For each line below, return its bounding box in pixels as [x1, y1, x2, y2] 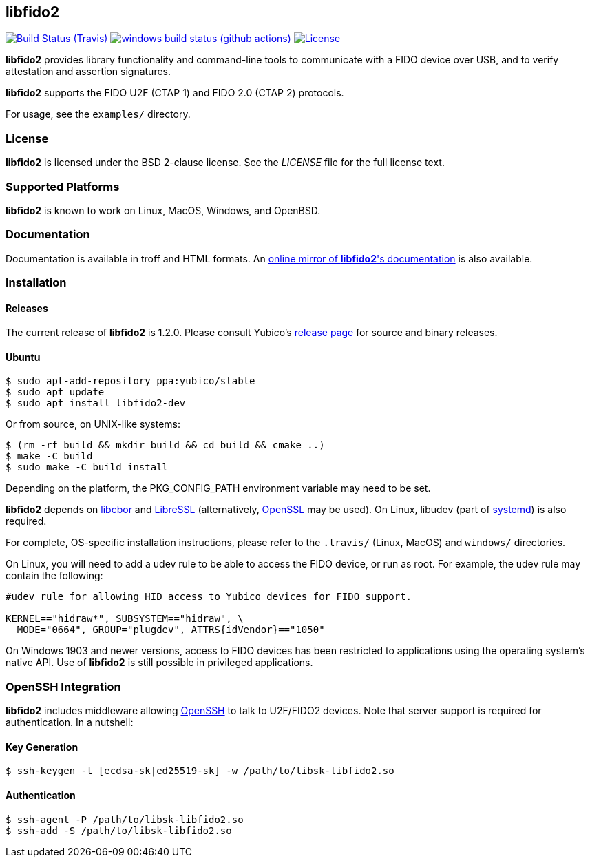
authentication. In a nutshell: [6, 716, 134, 729]
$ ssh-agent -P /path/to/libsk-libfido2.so [6, 813, 244, 825]
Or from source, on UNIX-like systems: [6, 418, 180, 430]
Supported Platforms [6, 179, 120, 194]
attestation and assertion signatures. [6, 65, 171, 78]
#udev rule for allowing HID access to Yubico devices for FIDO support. [6, 591, 412, 603]
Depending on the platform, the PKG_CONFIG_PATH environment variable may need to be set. [6, 482, 431, 495]
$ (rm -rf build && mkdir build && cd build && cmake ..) [6, 439, 325, 451]
